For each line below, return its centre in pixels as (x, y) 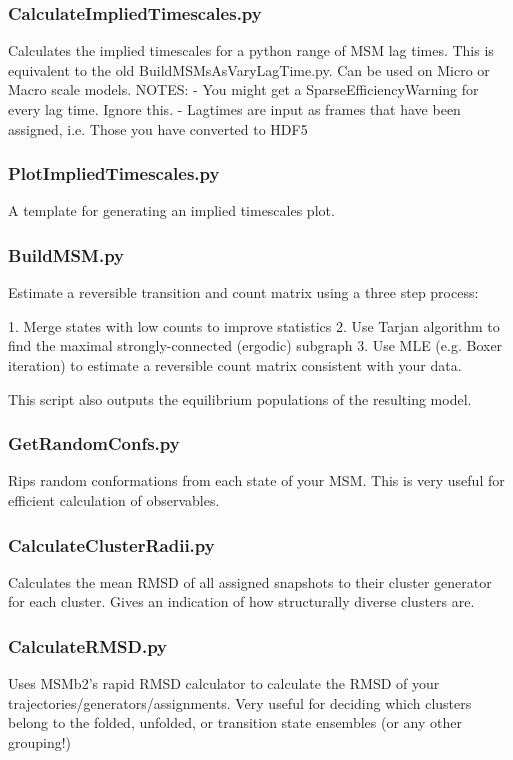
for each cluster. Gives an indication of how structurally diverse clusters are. (241, 601)
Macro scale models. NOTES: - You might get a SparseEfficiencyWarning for (243, 89)
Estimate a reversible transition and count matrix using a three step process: (243, 292)
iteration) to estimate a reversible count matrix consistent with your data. (235, 365)
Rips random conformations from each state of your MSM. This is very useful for (256, 480)
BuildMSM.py (66, 254)
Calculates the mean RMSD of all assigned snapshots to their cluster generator (250, 581)
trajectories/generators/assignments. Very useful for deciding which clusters (240, 702)
